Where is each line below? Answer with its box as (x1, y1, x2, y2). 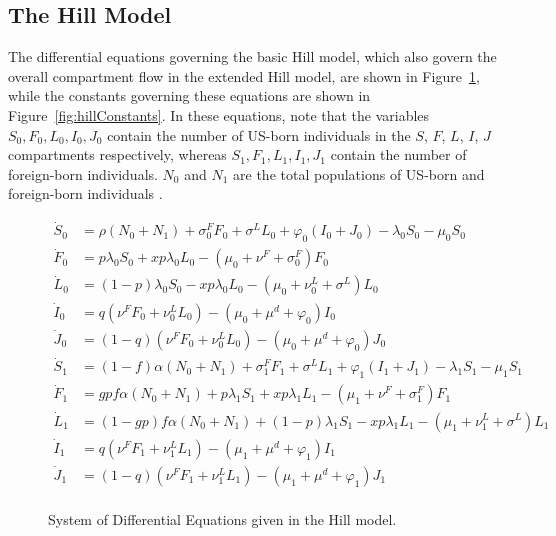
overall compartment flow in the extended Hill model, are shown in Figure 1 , (8, 65, 480, 86)
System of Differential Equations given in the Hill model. (48, 509, 397, 530)
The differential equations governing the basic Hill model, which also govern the (8, 46, 497, 67)
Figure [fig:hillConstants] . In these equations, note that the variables (8, 104, 430, 125)
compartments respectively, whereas (8, 144, 227, 165)
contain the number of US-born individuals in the (107, 124, 411, 145)
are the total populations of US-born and (233, 163, 485, 184)
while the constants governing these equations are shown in (8, 85, 371, 106)
